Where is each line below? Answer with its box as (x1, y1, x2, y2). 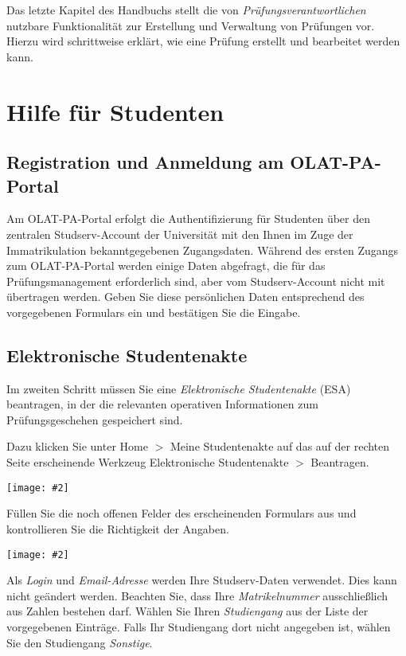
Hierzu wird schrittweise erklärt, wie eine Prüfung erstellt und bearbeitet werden (6, 33, 400, 49)
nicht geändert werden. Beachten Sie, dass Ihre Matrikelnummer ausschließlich (6, 587, 388, 603)
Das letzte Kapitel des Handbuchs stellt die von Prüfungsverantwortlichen (6, 2, 366, 18)
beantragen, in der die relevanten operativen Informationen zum (6, 396, 318, 412)
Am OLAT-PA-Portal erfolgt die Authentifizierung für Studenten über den (6, 210, 371, 227)
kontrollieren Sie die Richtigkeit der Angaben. (6, 520, 229, 537)
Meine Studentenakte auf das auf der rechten (170, 438, 390, 455)
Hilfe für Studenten (6, 95, 224, 127)
